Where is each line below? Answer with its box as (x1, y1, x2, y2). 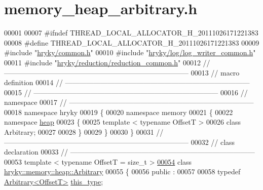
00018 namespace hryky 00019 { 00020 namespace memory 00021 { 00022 (4, 106, 233, 117)
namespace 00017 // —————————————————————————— (4, 97, 254, 107)
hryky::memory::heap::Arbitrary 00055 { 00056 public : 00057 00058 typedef (4, 166, 241, 177)
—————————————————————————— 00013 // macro (4, 67, 240, 78)
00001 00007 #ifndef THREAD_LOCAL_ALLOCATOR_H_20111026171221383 (4, 27, 258, 38)
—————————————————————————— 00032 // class (4, 136, 235, 147)
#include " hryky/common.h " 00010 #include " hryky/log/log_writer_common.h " (4, 47, 256, 58)
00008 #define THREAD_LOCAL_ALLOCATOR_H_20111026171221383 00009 (4, 37, 259, 48)
